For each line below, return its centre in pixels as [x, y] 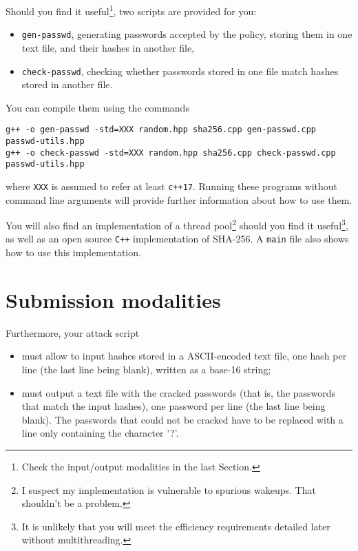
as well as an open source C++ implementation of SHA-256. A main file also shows [177, 239]
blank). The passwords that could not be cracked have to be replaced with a [182, 419]
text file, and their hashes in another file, [108, 47]
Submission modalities [113, 299]
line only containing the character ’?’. [100, 433]
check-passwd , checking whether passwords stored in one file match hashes [180, 71]
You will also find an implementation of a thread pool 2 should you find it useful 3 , [177, 224]
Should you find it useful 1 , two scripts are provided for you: [131, 10]
